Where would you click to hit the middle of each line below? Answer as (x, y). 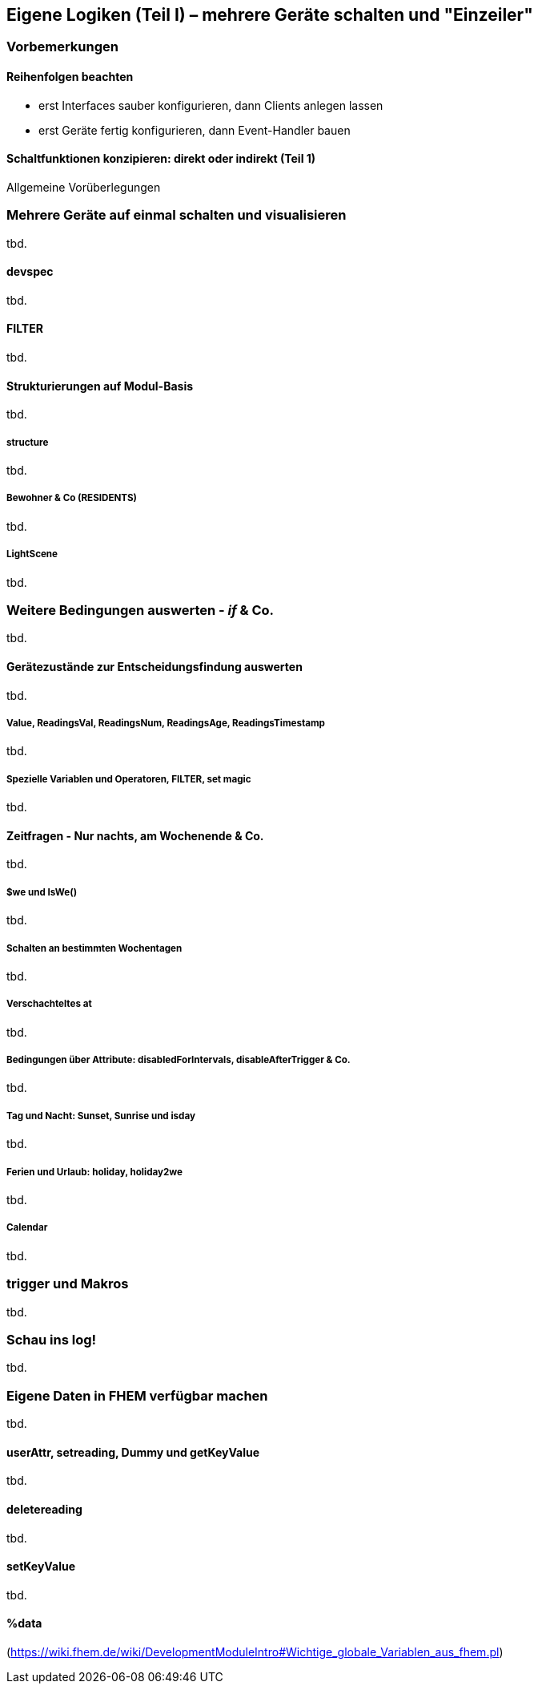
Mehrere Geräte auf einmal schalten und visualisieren (177, 215)
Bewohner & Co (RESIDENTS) (72, 498)
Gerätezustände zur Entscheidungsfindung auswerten (155, 666)
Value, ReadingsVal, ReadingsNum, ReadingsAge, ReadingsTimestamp (166, 723)
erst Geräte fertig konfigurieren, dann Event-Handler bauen (195, 130)
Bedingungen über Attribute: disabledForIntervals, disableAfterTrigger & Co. (179, 1060)
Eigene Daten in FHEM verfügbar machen (137, 1395)
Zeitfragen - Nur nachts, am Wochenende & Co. (135, 835)
